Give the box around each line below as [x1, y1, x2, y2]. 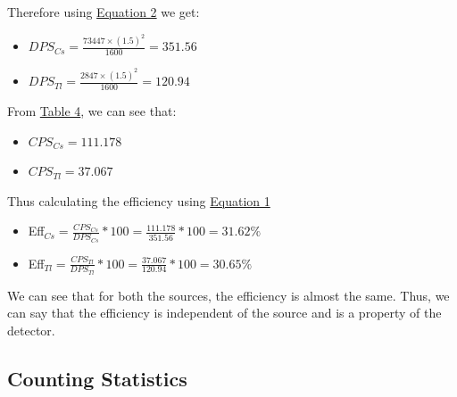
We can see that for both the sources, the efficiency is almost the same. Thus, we [7, 285, 450, 304]
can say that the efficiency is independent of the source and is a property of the [7, 303, 442, 322]
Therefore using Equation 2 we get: [7, 3, 200, 21]
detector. [7, 321, 55, 340]
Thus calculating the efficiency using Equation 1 [7, 191, 270, 210]
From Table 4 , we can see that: [7, 102, 177, 120]
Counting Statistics [7, 365, 187, 393]
